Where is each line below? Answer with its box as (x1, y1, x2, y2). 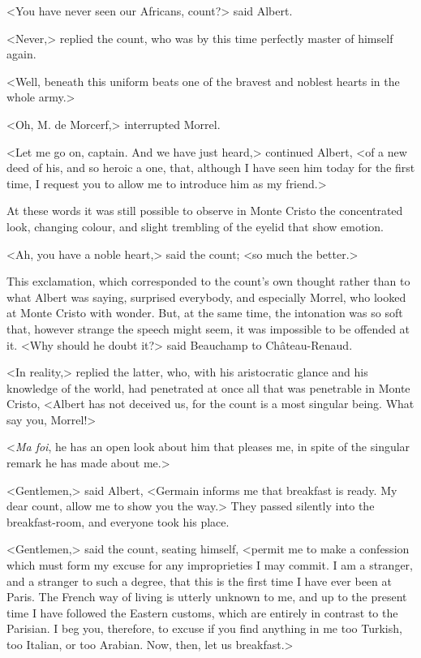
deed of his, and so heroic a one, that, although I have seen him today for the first (6, 159, 415, 176)
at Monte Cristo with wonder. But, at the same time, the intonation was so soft (6, 304, 403, 321)
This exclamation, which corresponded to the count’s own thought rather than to (6, 273, 410, 290)
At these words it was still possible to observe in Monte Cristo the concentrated (6, 202, 403, 219)
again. (6, 45, 37, 62)
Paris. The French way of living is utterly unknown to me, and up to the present (6, 588, 407, 605)
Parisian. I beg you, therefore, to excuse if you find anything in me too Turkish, (6, 620, 402, 637)
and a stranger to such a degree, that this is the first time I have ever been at (6, 572, 392, 589)
